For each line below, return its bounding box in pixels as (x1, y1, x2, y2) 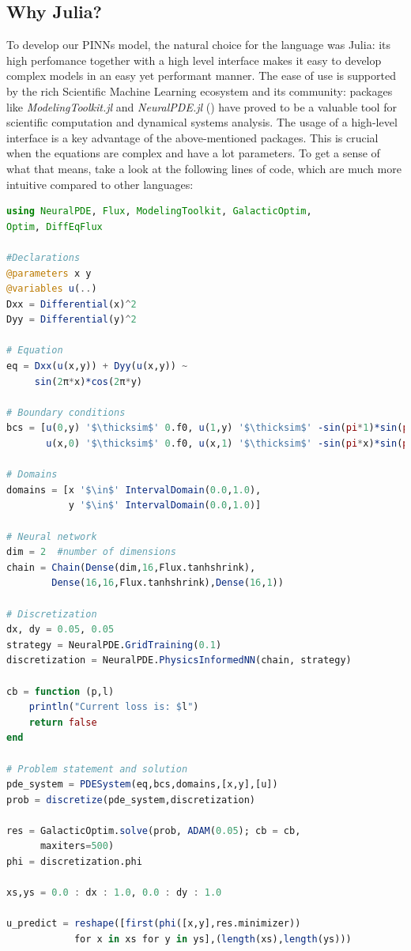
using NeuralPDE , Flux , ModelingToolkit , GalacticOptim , (6, 206, 312, 217)
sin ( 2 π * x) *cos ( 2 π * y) (34, 375, 142, 387)
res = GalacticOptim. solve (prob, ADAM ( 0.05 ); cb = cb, (6, 825, 301, 836)
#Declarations (6, 251, 81, 263)
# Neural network (6, 530, 97, 542)
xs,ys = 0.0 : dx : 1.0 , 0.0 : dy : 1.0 (6, 887, 222, 899)
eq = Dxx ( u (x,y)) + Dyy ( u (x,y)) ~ (6, 360, 188, 372)
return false (28, 716, 97, 728)
